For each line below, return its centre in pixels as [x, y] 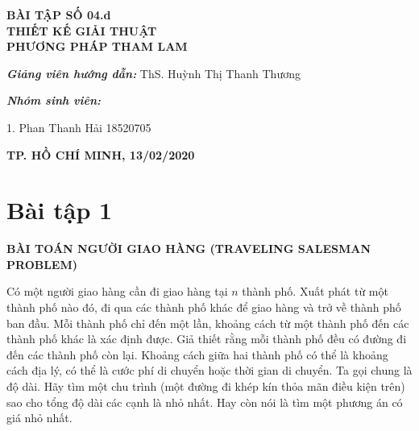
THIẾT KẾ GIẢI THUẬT [82, 30]
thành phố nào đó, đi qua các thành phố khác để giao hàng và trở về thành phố [204, 307]
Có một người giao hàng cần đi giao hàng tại [117, 291]
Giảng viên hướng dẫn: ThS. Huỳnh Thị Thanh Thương [153, 73]
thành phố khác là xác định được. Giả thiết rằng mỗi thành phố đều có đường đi [207, 339]
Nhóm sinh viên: [54, 100]
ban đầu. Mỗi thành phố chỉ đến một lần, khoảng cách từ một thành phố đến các [208, 323]
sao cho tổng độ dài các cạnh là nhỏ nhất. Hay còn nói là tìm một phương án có [205, 402]
